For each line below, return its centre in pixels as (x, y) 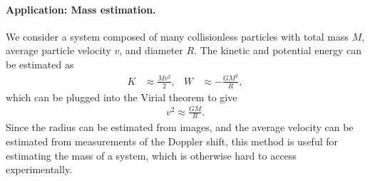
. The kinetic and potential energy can (278, 50)
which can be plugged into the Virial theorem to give (122, 97)
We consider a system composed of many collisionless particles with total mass (178, 36)
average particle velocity (58, 50)
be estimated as (40, 64)
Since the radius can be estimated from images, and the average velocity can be (180, 127)
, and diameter (151, 50)
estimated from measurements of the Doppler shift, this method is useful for (172, 141)
